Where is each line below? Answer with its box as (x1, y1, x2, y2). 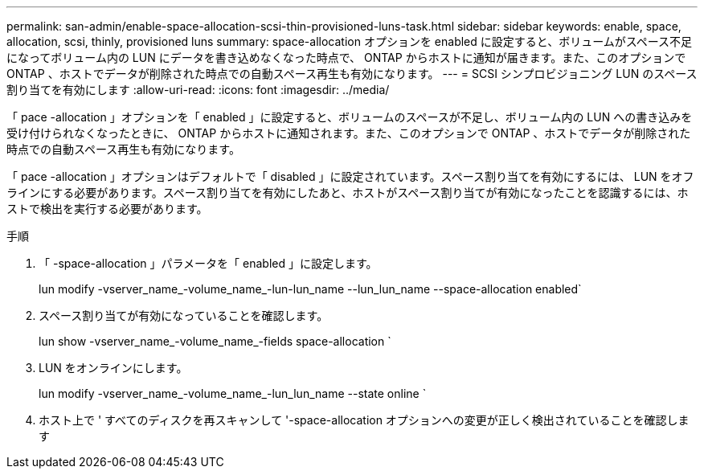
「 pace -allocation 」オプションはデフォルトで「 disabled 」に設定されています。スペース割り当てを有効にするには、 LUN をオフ (6, 170, 694, 183)
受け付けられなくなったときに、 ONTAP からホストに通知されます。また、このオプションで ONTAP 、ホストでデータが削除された (6, 126, 691, 140)
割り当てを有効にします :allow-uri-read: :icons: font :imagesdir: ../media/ (6, 83, 390, 96)
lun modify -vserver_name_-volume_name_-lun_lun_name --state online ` (39, 387, 427, 400)
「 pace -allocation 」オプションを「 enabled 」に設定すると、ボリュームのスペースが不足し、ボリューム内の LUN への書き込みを (6, 110, 693, 124)
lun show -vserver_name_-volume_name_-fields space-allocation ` (39, 334, 391, 348)
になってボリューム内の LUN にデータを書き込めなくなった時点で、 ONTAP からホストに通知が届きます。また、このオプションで (6, 51, 686, 64)
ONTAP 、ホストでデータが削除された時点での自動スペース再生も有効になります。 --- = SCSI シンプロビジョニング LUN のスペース (6, 67, 698, 80)
